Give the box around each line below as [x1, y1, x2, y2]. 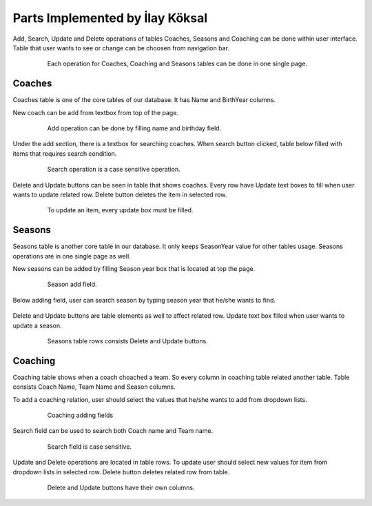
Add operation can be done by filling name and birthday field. [47, 124, 222, 132]
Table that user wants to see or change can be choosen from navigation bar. [12, 43, 230, 52]
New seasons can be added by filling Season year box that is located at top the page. [12, 265, 256, 273]
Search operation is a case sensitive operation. [47, 165, 180, 174]
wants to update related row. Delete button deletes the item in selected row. [12, 190, 227, 199]
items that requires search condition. [12, 149, 117, 158]
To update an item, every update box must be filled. [47, 206, 194, 214]
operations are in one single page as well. [12, 252, 131, 260]
